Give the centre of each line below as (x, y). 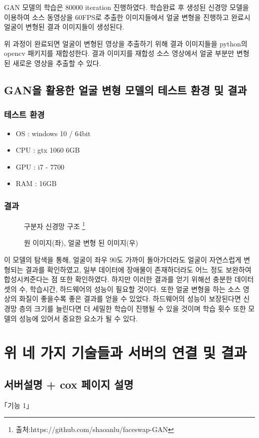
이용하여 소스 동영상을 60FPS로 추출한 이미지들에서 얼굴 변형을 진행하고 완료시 (127, 17)
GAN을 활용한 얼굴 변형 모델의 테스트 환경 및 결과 (126, 90)
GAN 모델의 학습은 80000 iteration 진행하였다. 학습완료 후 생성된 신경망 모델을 (127, 7)
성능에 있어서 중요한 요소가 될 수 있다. (78, 318)
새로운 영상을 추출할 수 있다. (57, 63)
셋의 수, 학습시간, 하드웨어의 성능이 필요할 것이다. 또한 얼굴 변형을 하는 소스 (123, 289)
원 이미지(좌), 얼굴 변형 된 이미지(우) (81, 243)
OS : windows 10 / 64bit (53, 133)
